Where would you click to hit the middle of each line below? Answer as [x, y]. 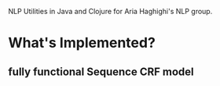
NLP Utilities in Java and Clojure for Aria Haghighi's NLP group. [110, 11]
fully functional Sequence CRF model [101, 72]
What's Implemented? [82, 43]
